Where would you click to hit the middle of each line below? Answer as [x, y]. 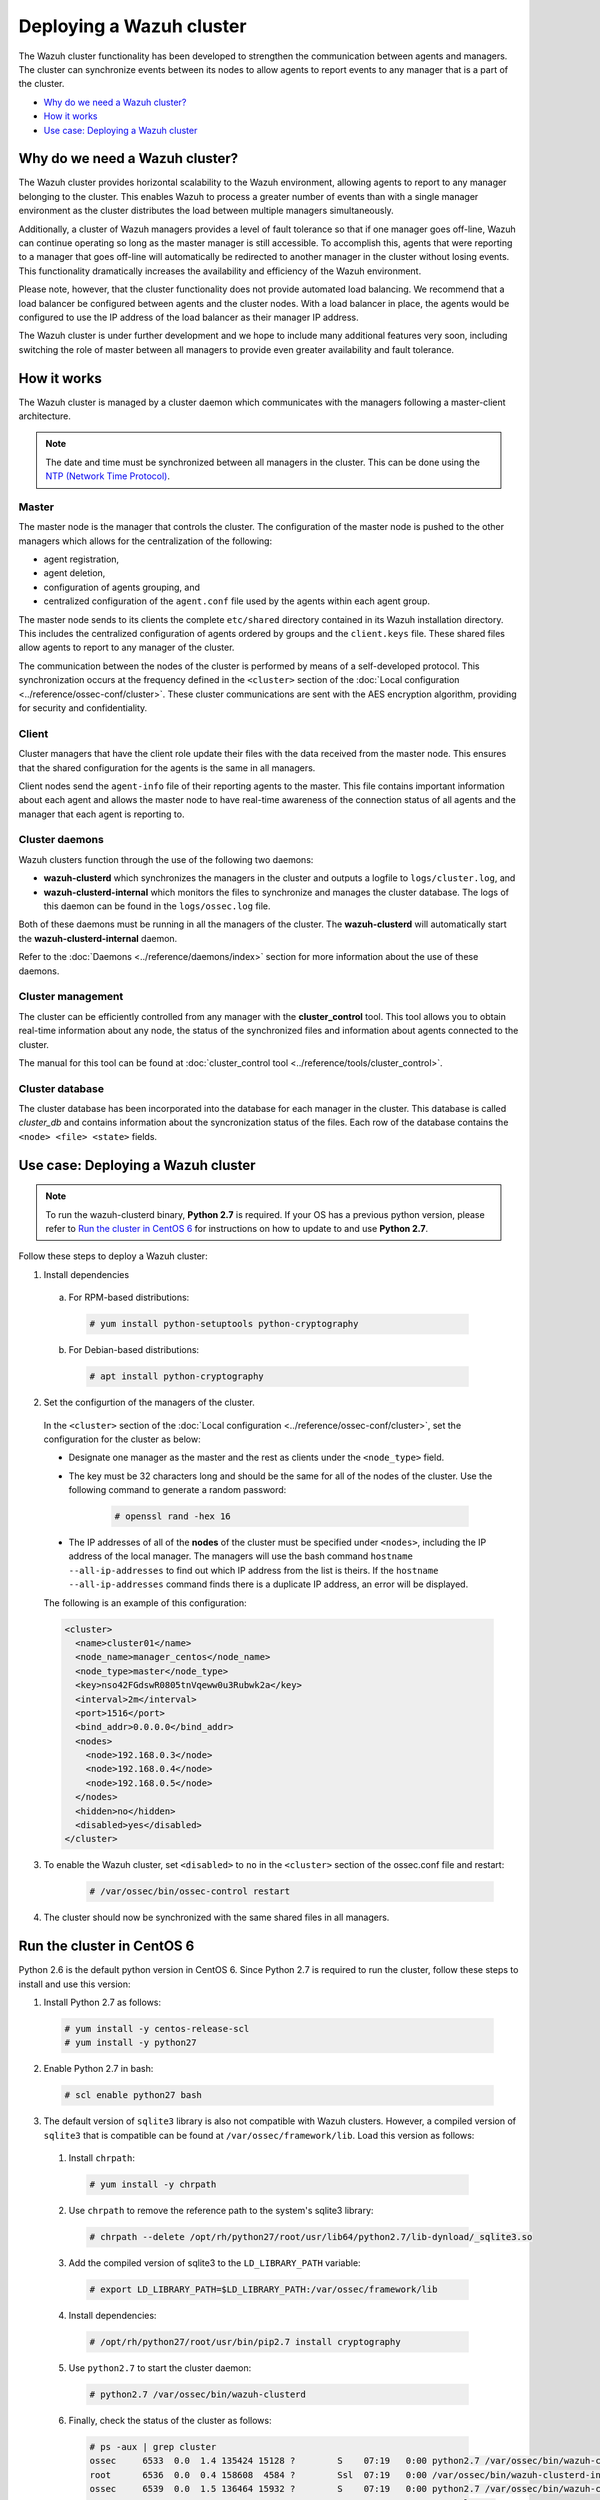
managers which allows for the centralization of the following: [145, 541]
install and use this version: [74, 1984]
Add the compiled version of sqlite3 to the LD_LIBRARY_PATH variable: [214, 2263]
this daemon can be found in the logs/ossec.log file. [157, 906]
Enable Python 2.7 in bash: [98, 2069]
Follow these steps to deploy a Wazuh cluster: [113, 1256]
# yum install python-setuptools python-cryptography [224, 1324]
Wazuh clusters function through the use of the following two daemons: [166, 859]
